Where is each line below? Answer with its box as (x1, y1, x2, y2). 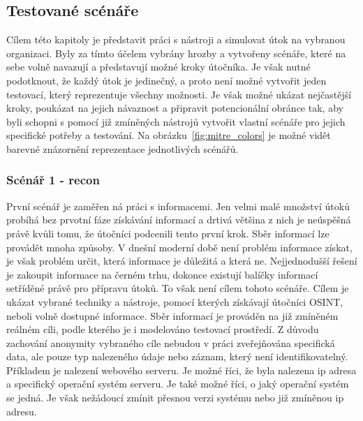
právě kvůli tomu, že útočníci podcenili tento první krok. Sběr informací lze (6, 226, 329, 240)
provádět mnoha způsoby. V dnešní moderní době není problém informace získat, (6, 239, 353, 254)
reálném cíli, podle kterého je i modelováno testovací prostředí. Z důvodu (6, 322, 319, 337)
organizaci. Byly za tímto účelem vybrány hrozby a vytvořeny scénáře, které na (6, 45, 346, 60)
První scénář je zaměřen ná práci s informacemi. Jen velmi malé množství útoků (6, 198, 350, 213)
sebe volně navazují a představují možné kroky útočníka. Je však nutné (6, 59, 311, 74)
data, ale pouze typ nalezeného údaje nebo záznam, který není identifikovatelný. (6, 349, 348, 364)
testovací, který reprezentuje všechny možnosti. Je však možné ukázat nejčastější (6, 87, 352, 101)
